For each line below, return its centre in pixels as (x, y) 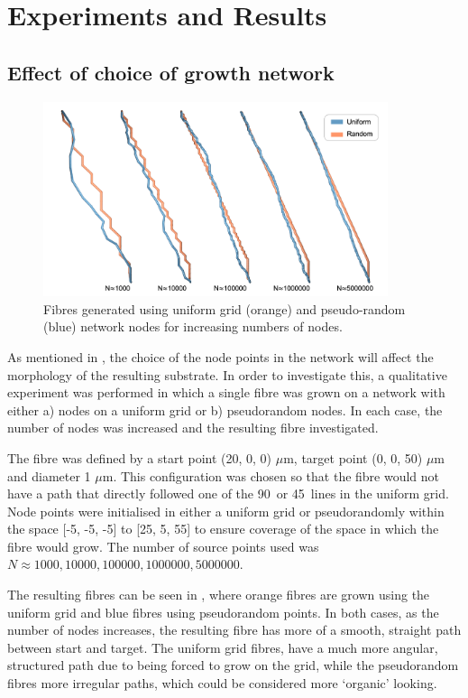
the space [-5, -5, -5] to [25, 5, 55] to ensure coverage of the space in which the (223, 529)
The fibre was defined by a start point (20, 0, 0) (140, 457)
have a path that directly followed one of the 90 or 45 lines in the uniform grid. (228, 493)
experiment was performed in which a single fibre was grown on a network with (226, 392)
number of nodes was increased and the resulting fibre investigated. (193, 428)
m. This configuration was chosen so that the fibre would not (271, 475)
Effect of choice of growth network (171, 72)
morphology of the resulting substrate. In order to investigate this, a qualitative (227, 374)
